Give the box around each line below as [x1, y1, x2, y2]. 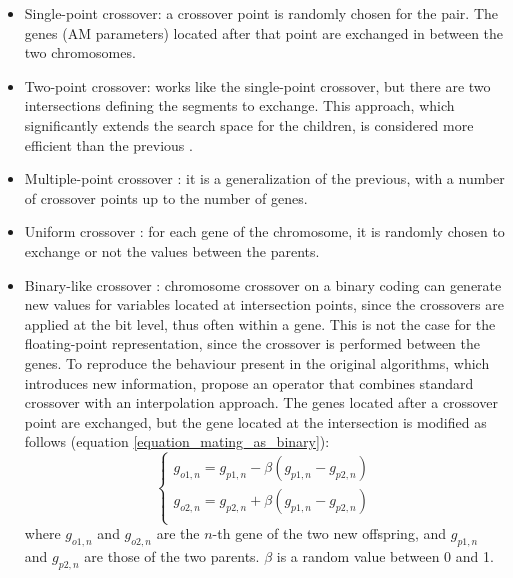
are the [156, 523, 200, 544]
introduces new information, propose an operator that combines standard [24, 372, 474, 393]
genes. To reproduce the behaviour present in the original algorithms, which [24, 352, 490, 373]
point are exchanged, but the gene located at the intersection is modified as [24, 411, 487, 432]
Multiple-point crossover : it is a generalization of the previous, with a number [24, 168, 505, 189]
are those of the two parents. [84, 546, 260, 567]
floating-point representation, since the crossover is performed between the [24, 333, 481, 354]
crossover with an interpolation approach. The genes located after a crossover [24, 392, 498, 413]
